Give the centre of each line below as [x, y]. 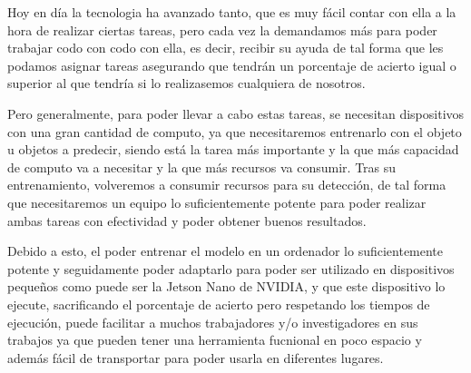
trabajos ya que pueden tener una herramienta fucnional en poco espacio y [215, 340]
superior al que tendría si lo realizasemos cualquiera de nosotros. [186, 83]
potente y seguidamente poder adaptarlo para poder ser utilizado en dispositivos [231, 268]
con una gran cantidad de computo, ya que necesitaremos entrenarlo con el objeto [235, 131]
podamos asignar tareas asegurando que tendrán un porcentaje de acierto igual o [232, 65]
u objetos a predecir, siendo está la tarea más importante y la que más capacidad [233, 149]
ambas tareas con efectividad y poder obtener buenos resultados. [187, 220]
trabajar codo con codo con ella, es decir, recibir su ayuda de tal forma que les [226, 48]
